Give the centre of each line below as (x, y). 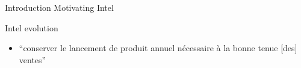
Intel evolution (32, 27)
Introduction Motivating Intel (59, 7)
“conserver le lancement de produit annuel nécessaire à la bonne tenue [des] (158, 48)
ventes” (33, 59)
